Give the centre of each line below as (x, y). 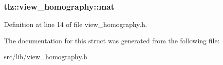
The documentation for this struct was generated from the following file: (112, 40)
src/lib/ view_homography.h (46, 57)
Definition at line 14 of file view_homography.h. (75, 24)
